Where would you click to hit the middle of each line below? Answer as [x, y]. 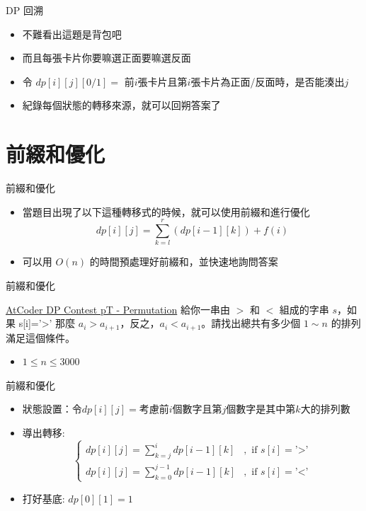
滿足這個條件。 [40, 337]
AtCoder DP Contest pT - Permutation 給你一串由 [118, 309]
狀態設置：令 [52, 409]
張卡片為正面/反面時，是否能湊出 [268, 81]
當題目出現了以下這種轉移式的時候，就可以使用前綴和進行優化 [166, 211]
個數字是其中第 [261, 409]
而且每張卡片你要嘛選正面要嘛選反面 [107, 58]
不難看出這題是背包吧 [72, 34]
